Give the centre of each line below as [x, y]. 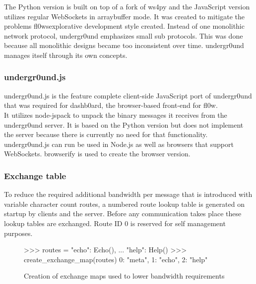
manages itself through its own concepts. [66, 55]
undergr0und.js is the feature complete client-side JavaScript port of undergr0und [128, 95]
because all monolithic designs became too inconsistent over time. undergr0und [124, 45]
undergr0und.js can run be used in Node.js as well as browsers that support [119, 144]
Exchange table [35, 175]
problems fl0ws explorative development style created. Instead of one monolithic [124, 26]
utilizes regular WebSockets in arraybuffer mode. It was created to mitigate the [125, 16]
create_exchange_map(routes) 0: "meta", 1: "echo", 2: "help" [116, 259]
